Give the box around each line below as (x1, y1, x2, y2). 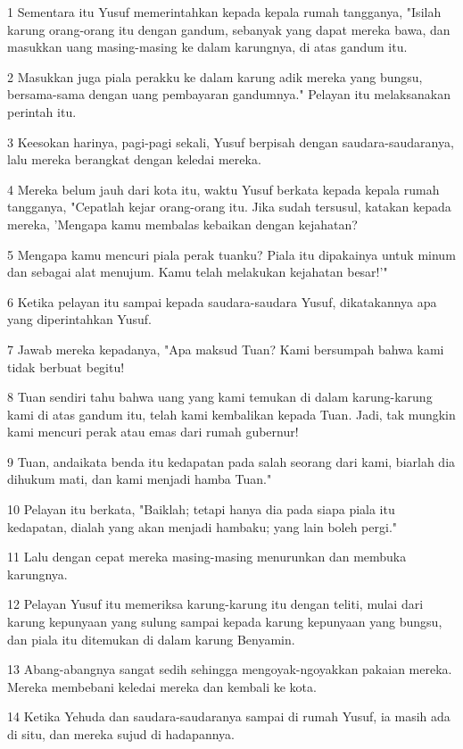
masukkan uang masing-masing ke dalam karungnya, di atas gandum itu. (7, 37, 408, 56)
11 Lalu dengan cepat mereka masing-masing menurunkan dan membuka (7, 547, 407, 566)
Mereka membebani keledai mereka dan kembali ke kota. (7, 677, 317, 695)
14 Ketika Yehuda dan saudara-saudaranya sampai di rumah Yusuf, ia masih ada (7, 707, 451, 726)
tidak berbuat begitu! (7, 357, 125, 376)
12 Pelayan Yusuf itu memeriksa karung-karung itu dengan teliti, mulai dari (7, 595, 424, 613)
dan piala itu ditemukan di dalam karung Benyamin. (7, 629, 295, 648)
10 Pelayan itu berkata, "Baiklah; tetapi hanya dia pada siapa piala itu (7, 500, 395, 519)
